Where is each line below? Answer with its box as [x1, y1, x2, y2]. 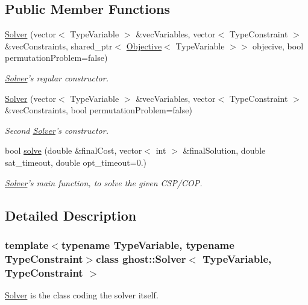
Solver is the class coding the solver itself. [5, 288, 159, 301]
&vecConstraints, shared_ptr [5, 39, 113, 52]
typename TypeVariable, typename [61, 237, 234, 252]
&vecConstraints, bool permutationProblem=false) [5, 104, 192, 116]
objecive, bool [253, 39, 304, 52]
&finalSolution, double [183, 144, 266, 157]
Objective [126, 39, 162, 52]
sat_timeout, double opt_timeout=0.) [5, 156, 146, 168]
